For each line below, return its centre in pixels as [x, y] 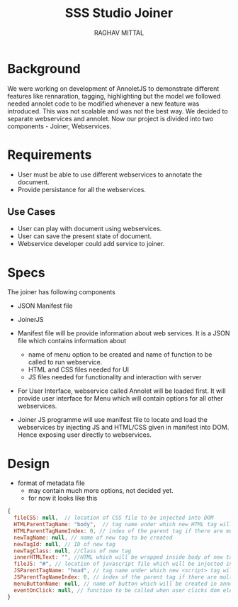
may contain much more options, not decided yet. [101, 491]
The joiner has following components [61, 292]
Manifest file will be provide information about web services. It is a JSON [124, 333]
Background [44, 68]
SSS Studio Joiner [119, 13]
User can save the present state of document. [85, 236]
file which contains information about [72, 341]
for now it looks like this [63, 499]
